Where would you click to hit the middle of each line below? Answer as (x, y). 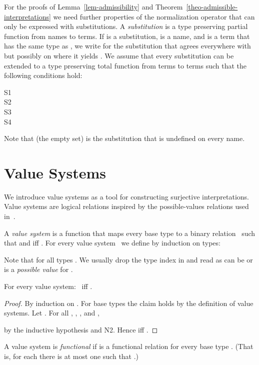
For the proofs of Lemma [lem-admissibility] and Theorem (93, 6)
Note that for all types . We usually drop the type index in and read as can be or (128, 259)
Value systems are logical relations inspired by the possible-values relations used (126, 206)
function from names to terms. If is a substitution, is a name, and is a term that (127, 36)
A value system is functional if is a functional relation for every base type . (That (129, 346)
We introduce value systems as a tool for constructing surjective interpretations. (126, 196)
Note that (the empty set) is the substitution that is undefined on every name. (124, 138)
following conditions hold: (43, 75)
